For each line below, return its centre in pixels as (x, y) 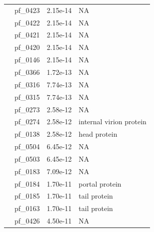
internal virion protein (112, 121)
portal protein (100, 183)
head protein (98, 134)
